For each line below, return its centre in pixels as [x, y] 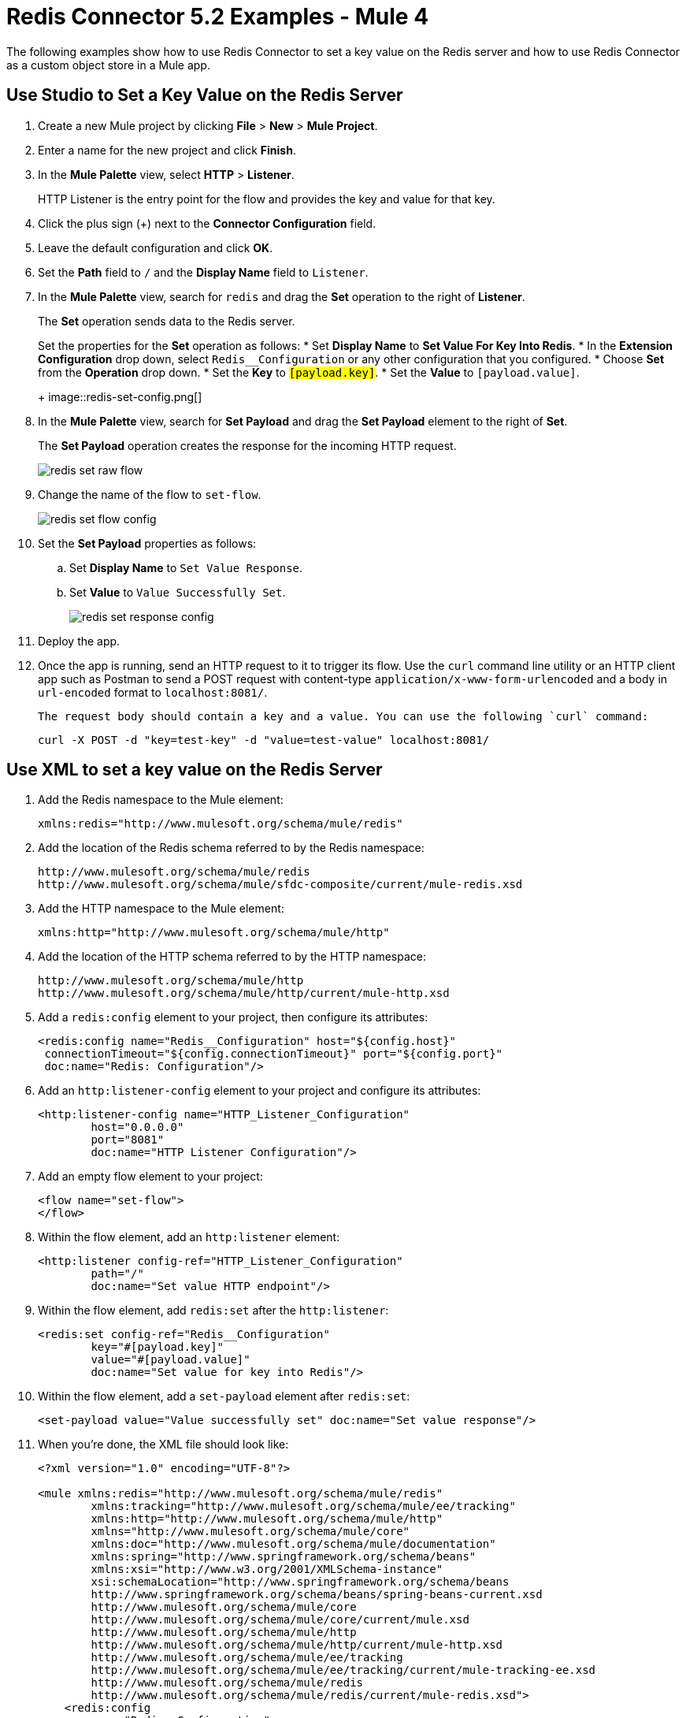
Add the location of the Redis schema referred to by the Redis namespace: [231, 848]
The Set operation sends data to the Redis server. [167, 321]
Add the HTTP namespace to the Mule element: [161, 909]
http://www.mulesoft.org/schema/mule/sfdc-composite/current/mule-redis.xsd [280, 885]
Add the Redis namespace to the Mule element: [161, 800]
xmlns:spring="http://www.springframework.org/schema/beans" [284, 1557]
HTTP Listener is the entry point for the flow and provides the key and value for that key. [267, 199]
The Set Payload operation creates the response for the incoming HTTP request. [247, 445]
